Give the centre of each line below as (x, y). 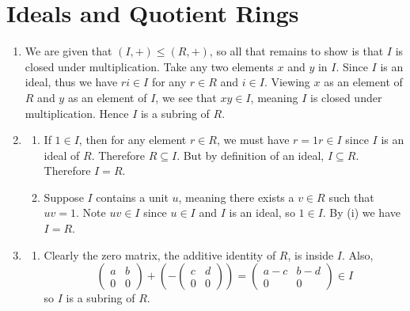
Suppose (64, 197)
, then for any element (133, 140)
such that (351, 197)
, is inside (311, 254)
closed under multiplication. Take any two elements (149, 66)
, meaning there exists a (236, 197)
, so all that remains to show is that (296, 51)
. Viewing (287, 82)
